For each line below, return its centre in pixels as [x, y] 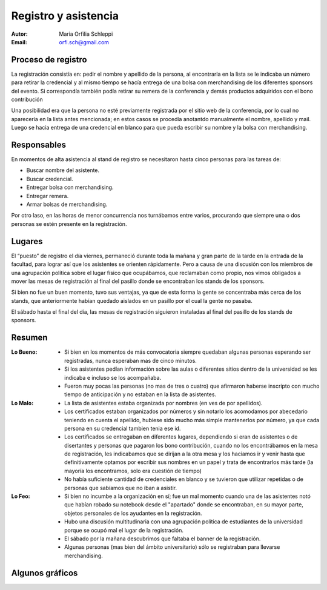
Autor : [20, 34]
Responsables [39, 145]
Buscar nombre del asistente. [63, 170]
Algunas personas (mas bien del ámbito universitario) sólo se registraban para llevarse [172, 547]
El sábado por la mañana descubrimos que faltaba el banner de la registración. [163, 539]
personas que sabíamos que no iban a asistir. [121, 488]
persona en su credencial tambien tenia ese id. [123, 428]
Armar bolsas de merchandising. [67, 204]
